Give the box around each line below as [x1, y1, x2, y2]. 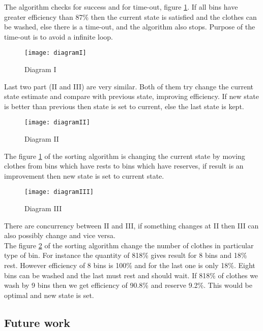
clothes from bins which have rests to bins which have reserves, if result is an [4, 160, 244, 171]
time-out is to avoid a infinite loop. [4, 31, 113, 42]
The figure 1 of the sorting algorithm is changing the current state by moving [4, 150, 245, 161]
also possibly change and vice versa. [4, 230, 115, 241]
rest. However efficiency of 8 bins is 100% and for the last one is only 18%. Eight [4, 260, 255, 271]
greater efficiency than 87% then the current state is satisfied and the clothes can [4, 11, 257, 22]
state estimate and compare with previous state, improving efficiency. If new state [4, 91, 259, 102]
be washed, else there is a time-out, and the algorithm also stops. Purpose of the [4, 21, 255, 32]
